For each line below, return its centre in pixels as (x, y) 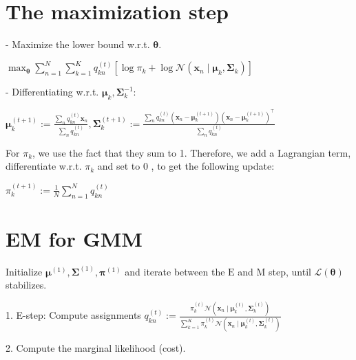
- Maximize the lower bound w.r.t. (78, 44)
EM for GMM (74, 238)
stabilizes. (26, 285)
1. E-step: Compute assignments (73, 315)
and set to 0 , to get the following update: (186, 166)
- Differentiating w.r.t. (52, 92)
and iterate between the (175, 271)
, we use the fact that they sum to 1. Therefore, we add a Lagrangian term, (192, 152)
